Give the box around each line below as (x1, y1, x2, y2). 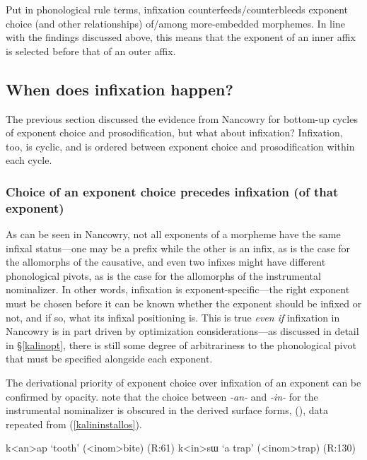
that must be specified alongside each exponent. (6, 351, 213, 366)
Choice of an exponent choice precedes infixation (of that (6, 182, 339, 200)
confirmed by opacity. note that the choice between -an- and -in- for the (6, 389, 318, 403)
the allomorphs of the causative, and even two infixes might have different (6, 254, 326, 269)
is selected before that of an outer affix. (6, 43, 176, 58)
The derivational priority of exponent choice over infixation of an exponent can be (6, 375, 361, 390)
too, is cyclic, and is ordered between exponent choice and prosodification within (6, 138, 355, 153)
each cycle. (6, 153, 52, 167)
